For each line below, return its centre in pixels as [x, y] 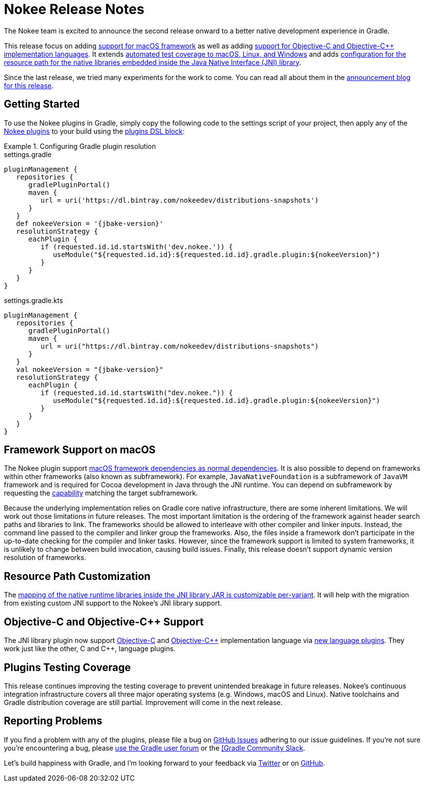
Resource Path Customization [77, 576]
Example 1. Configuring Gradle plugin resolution [80, 146]
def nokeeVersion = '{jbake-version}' [90, 223]
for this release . [29, 85]
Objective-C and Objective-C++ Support [104, 622]
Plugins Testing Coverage [67, 667]
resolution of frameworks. [45, 558]
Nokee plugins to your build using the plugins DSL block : [94, 131]
